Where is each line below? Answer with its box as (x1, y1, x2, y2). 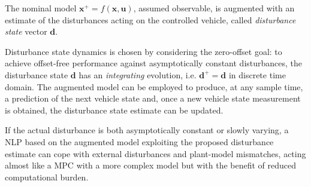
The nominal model (5, 2, 77, 14)
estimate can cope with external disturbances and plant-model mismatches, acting (5, 147, 306, 160)
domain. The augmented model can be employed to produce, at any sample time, (5, 80, 303, 93)
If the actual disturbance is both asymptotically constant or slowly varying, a (5, 124, 289, 136)
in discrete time (228, 68, 286, 81)
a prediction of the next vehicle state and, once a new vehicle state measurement (5, 92, 301, 105)
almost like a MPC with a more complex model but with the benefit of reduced (5, 159, 297, 171)
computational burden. (5, 170, 89, 183)
